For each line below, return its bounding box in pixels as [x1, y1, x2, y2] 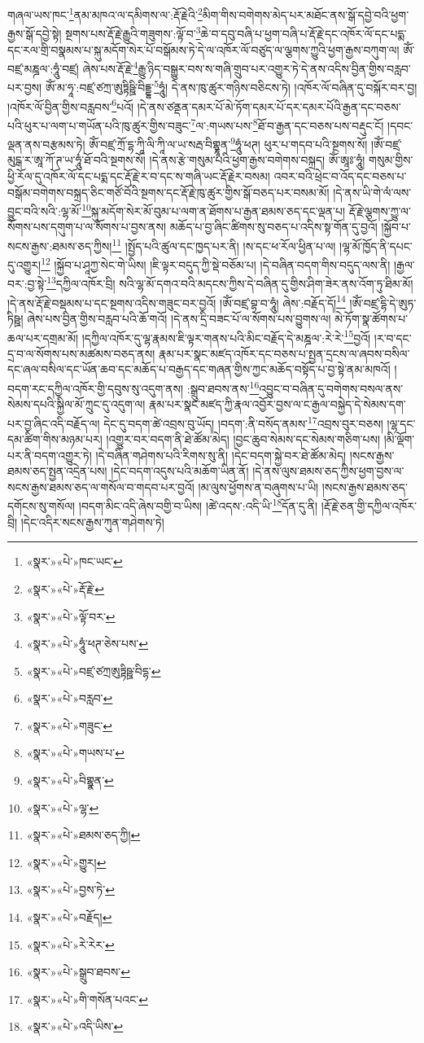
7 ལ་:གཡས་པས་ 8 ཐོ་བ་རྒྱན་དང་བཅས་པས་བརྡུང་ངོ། [190, 114, 384, 134]
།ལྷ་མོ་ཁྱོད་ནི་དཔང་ [339, 237, 413, 254]
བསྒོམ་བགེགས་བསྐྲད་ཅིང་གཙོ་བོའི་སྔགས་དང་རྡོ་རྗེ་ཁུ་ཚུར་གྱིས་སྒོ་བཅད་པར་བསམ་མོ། [7, 183, 330, 200]
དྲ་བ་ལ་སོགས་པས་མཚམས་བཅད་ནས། [7, 344, 155, 362]
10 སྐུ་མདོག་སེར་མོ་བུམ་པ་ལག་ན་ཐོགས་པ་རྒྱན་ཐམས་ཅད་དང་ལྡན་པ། [81, 200, 346, 219]
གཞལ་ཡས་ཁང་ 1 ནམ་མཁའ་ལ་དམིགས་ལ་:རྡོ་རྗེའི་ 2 [7, 4, 203, 23]
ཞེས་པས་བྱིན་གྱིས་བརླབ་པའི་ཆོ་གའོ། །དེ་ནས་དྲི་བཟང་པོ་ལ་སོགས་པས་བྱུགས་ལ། [27, 309, 331, 326]
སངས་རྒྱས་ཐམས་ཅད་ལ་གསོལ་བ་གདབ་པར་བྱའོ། [7, 478, 195, 495]
